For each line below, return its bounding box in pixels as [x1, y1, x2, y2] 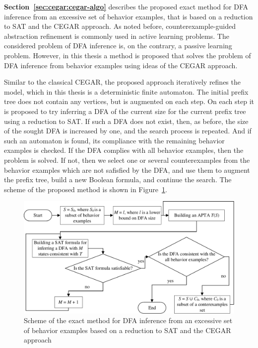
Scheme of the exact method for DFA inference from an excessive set [24, 315, 233, 326]
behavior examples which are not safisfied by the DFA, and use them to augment [4, 164, 250, 175]
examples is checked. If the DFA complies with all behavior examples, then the [4, 145, 244, 155]
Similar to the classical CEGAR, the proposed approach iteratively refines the [4, 77, 241, 87]
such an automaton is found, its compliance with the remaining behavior [4, 135, 225, 145]
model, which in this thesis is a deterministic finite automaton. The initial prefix [4, 86, 249, 97]
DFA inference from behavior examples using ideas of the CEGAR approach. [4, 60, 238, 70]
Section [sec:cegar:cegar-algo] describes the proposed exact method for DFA [4, 1, 249, 11]
